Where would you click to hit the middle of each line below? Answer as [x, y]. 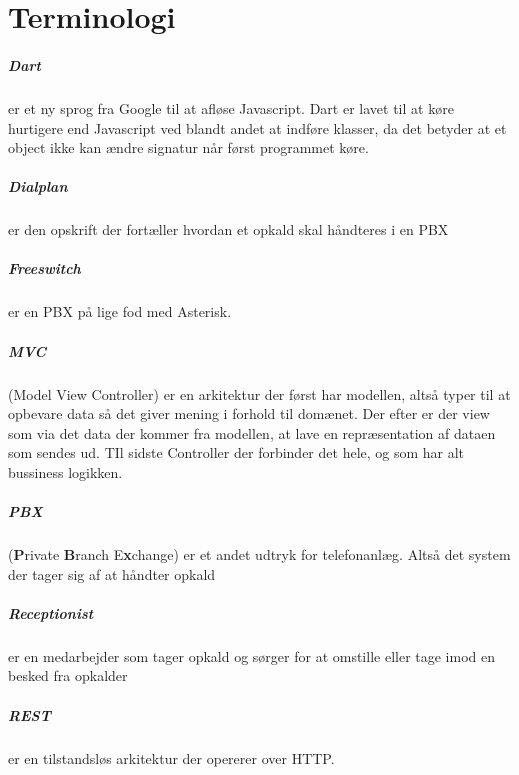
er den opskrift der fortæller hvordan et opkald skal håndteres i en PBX [228, 229]
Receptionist [51, 612]
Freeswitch [44, 268]
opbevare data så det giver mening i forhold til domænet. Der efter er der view [249, 413]
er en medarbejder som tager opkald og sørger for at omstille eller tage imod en [252, 655]
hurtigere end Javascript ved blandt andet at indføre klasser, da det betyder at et [257, 127]
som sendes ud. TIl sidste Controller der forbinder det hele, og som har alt [236, 452]
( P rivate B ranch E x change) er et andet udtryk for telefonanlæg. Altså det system [259, 554]
